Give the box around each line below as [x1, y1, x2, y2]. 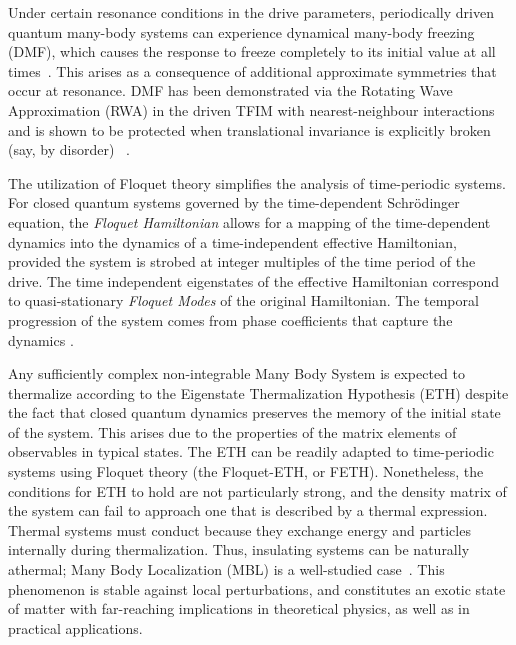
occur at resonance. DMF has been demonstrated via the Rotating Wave [8, 80, 453, 101]
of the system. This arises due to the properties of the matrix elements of [8, 421, 457, 442]
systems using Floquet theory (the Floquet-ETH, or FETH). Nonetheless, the [8, 461, 484, 482]
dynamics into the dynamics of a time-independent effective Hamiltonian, [8, 231, 457, 252]
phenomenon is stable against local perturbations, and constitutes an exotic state [8, 578, 506, 599]
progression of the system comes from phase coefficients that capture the [8, 309, 453, 330]
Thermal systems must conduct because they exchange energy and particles [8, 519, 471, 540]
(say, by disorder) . [8, 139, 130, 160]
